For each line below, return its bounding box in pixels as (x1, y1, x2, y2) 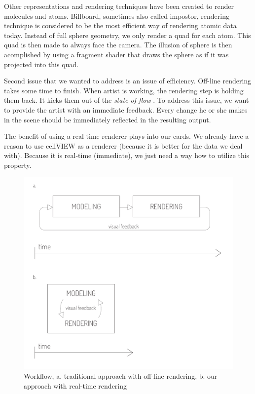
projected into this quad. (4, 59, 79, 69)
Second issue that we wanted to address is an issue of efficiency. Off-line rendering (4, 76, 252, 86)
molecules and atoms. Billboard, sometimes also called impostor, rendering (4, 10, 229, 21)
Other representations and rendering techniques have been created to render (4, 1, 234, 11)
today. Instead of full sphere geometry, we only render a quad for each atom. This (4, 30, 251, 40)
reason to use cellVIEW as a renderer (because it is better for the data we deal (4, 140, 243, 151)
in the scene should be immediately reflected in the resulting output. (4, 114, 211, 124)
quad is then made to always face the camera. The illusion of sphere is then (4, 39, 232, 50)
